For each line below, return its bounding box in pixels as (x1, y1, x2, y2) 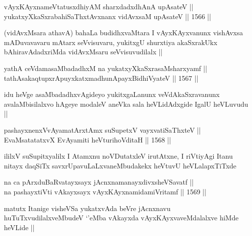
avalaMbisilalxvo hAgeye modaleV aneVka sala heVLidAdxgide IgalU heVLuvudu (4, 98, 248, 109)
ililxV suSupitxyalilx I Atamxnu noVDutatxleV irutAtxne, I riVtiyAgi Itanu (4, 151, 233, 161)
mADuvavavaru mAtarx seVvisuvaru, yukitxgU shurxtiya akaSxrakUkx (4, 37, 218, 47)
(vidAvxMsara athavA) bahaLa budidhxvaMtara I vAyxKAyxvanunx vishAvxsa (4, 27, 243, 38)
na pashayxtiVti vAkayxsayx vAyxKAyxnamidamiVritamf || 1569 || (4, 186, 206, 196)
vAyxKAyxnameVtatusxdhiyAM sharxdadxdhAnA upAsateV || (4, 1, 194, 11)
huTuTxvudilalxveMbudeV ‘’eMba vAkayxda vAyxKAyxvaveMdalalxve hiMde (4, 212, 239, 223)
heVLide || (4, 222, 35, 232)
